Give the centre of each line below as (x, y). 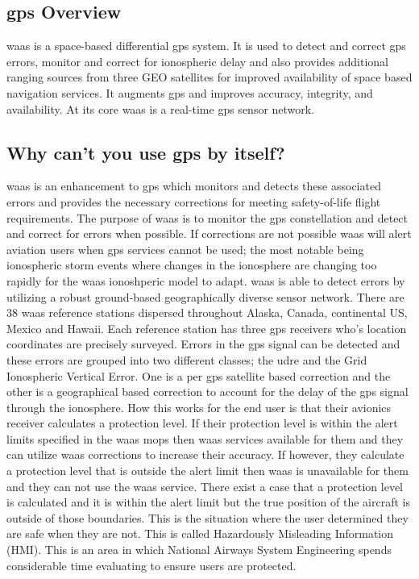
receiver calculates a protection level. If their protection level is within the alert (202, 423)
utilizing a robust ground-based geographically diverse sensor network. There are (205, 296)
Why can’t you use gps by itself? (146, 152)
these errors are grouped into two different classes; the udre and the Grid (187, 359)
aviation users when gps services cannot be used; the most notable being (185, 249)
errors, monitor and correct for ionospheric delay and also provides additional (197, 61)
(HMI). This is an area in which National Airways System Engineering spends (199, 550)
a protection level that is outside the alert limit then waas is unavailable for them (207, 471)
